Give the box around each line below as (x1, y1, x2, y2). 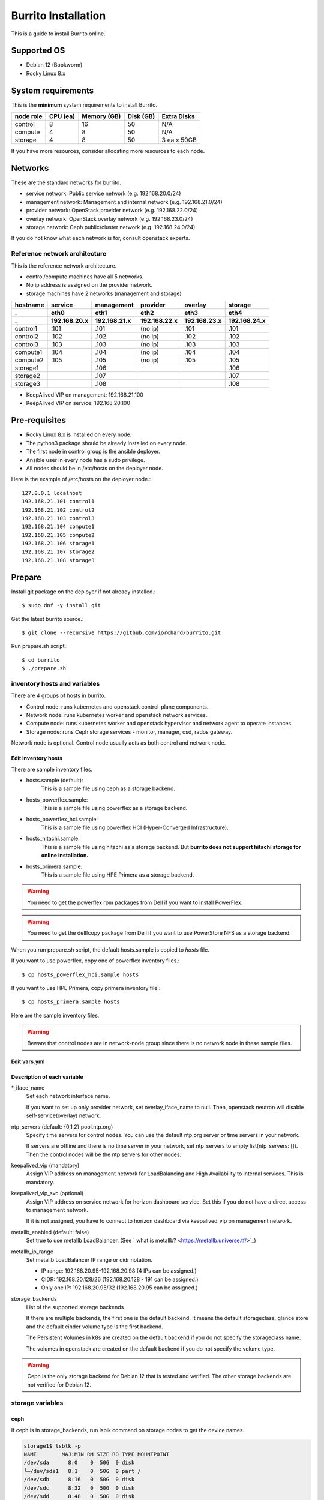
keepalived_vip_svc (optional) (11, 1190, 84, 1197)
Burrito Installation (11, 9, 106, 22)
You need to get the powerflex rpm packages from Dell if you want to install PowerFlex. (27, 899, 243, 906)
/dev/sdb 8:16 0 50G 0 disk (23, 1476, 135, 1483)
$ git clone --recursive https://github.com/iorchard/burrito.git (22, 629, 221, 636)
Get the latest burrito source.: (11, 615, 84, 622)
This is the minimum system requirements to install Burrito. (11, 101, 158, 108)
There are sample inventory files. (11, 766, 93, 773)
